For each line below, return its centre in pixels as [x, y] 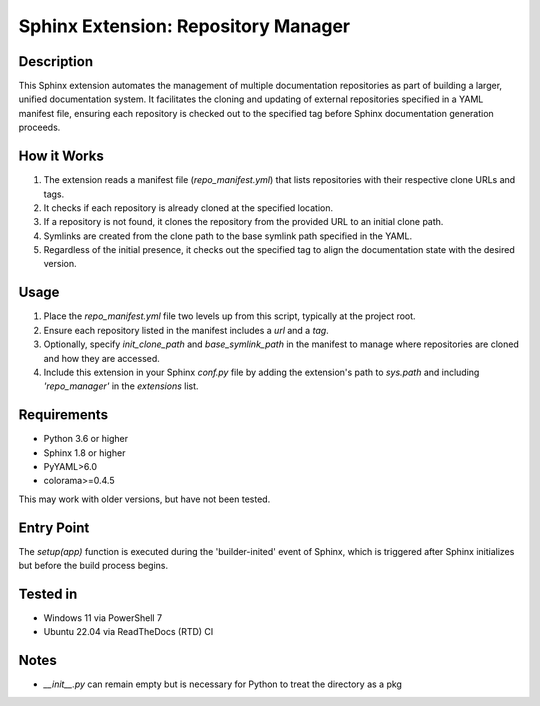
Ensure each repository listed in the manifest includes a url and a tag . [186, 330]
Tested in [48, 593]
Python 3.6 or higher [86, 439]
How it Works [61, 156]
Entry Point [54, 527]
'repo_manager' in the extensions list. [121, 386]
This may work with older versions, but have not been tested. [144, 499]
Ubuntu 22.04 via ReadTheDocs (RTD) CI [128, 632]
